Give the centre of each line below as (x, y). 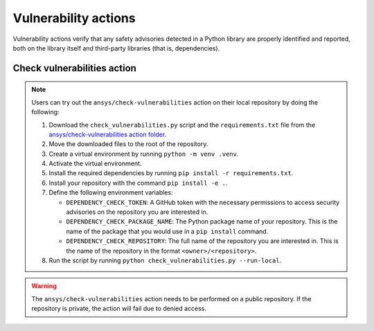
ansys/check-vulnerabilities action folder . (108, 134)
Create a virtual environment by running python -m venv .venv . (144, 154)
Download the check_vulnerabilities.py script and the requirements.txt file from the (182, 125)
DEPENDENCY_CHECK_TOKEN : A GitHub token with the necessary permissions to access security (203, 202)
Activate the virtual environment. (95, 163)
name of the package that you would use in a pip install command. (167, 231)
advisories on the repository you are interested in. (137, 212)
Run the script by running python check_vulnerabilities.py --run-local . (165, 260)
